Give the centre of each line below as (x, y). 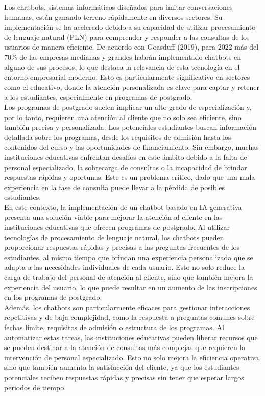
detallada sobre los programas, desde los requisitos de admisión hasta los (118, 137)
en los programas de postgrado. (53, 297)
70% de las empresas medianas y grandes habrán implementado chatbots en (123, 56)
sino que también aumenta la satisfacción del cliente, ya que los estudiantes (122, 367)
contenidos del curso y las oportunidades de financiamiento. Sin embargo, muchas (131, 147)
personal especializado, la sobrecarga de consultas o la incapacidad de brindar (126, 167)
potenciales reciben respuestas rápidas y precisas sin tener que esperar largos (124, 377)
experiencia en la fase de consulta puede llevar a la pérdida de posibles (115, 187)
